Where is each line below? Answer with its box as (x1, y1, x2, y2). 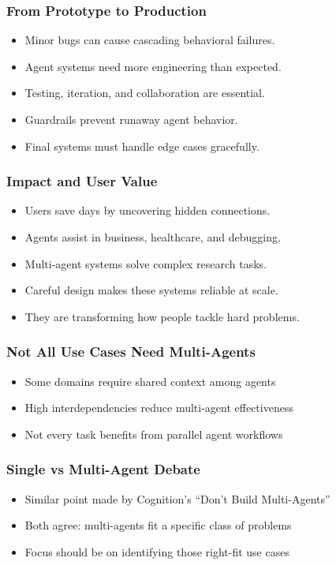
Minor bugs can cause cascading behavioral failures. (24, 32, 275, 48)
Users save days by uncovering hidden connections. (24, 202, 271, 219)
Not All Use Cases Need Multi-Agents (6, 342, 256, 361)
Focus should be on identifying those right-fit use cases (24, 543, 289, 559)
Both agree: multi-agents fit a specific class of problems (24, 517, 292, 533)
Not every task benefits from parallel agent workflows (24, 425, 283, 442)
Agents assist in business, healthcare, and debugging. (24, 229, 281, 245)
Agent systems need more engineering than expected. (24, 58, 282, 74)
